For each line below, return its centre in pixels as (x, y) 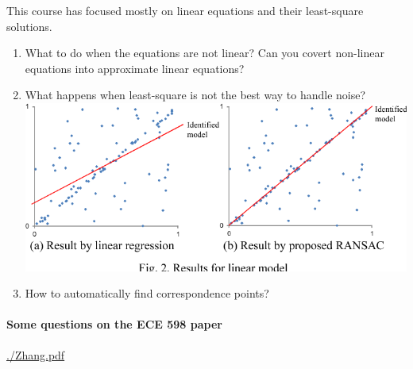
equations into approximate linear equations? (135, 68)
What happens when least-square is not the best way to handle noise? (195, 95)
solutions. (29, 26)
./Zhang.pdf (36, 354)
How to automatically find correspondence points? (147, 293)
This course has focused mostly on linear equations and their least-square (185, 10)
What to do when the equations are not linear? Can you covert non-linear (205, 53)
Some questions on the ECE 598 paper (114, 324)
